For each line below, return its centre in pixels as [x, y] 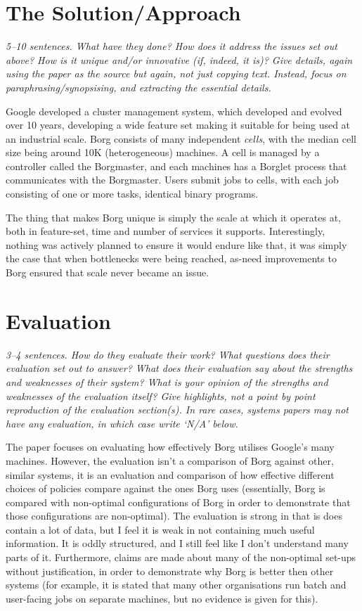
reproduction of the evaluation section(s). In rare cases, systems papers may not [177, 410]
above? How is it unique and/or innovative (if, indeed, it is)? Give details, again [179, 59]
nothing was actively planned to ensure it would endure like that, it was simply [176, 244]
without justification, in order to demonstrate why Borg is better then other [170, 571]
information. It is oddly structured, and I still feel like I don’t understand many [177, 543]
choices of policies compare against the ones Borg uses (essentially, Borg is [166, 488]
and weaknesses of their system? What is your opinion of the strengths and [167, 381]
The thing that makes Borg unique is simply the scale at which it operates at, [174, 217]
